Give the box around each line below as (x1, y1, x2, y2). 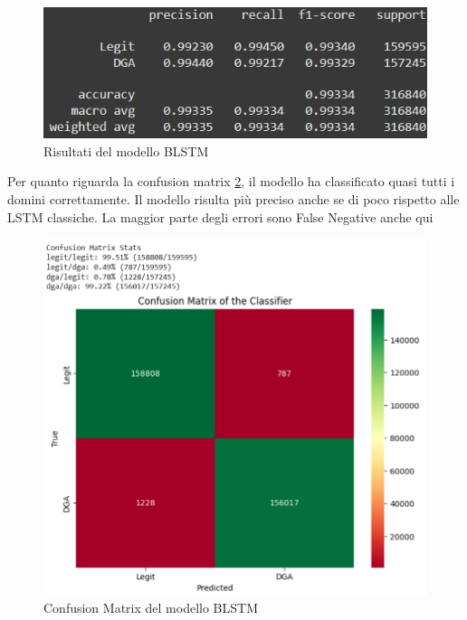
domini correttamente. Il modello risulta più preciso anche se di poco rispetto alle (7, 189, 460, 208)
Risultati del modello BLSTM (43, 141, 209, 160)
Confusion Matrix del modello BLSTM (43, 598, 258, 617)
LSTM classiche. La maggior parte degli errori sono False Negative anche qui (7, 207, 434, 226)
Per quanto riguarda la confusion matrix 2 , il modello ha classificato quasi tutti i (7, 172, 455, 191)
